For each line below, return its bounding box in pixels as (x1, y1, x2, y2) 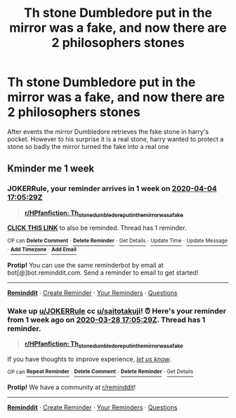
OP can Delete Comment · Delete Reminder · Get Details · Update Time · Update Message (7, 237, 228, 244)
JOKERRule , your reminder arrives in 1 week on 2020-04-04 (7, 184, 217, 194)
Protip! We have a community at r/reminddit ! (7, 383, 136, 391)
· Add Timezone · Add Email (7, 246, 77, 254)
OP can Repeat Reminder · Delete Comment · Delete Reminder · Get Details (7, 368, 194, 375)
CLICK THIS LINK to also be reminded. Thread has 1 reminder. (7, 223, 187, 233)
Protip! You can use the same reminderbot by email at (7, 261, 164, 269)
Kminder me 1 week (7, 163, 95, 175)
